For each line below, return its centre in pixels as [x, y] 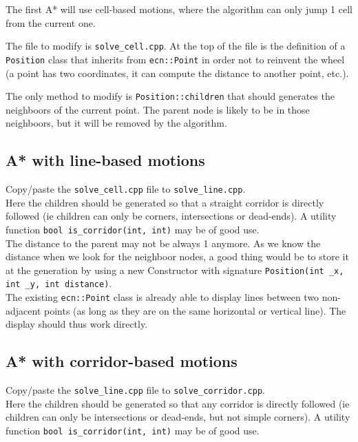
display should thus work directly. [77, 324]
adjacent [23, 310]
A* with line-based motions [105, 160]
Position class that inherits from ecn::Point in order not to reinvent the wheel [175, 59]
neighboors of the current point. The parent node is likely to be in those [158, 109]
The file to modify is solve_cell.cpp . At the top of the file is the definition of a [176, 46]
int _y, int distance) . [59, 283]
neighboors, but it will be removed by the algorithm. [116, 123]
